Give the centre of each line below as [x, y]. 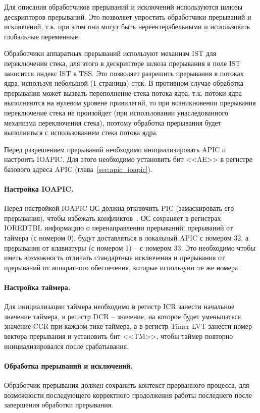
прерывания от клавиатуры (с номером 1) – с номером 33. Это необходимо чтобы [130, 247]
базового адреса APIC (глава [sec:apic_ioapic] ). [78, 169]
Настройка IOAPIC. [39, 189]
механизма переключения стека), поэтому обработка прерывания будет [113, 122]
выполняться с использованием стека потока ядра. [81, 132]
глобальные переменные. [42, 36]
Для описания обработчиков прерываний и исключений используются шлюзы [123, 7]
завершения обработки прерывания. [59, 405]
